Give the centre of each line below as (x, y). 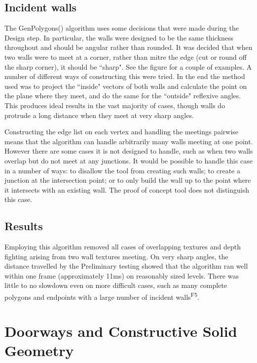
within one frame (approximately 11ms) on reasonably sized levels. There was (122, 275)
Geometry (39, 350)
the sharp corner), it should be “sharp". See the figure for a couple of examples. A (128, 66)
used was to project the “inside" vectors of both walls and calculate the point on (126, 86)
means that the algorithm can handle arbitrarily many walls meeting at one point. (129, 141)
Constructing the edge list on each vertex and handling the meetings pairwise (122, 132)
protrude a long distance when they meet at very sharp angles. (99, 115)
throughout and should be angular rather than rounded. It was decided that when (128, 47)
